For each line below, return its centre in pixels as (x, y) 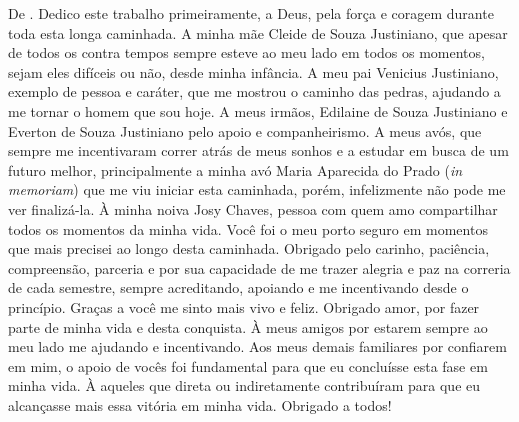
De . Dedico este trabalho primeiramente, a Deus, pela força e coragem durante (251, 13)
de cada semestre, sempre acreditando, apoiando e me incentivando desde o (238, 287)
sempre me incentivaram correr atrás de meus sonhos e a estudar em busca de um (258, 150)
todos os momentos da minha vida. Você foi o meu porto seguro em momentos (248, 228)
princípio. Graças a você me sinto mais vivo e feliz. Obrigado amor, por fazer (244, 306)
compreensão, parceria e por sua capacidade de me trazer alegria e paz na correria (259, 267)
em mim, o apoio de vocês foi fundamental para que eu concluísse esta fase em (248, 365)
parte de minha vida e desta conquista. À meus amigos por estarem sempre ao (248, 326)
